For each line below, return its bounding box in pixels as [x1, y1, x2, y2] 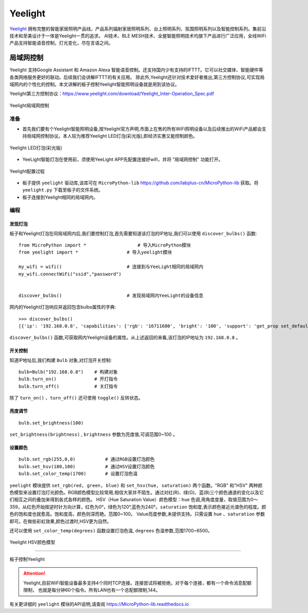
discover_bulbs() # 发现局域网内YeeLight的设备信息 [18, 293, 204, 298]
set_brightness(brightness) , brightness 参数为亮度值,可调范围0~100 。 [9, 431, 178, 437]
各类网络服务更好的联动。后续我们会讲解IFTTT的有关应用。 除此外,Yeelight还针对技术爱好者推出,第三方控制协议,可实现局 [9, 74, 265, 80]
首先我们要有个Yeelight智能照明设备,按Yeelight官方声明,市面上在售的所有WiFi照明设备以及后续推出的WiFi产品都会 [22, 126, 262, 132]
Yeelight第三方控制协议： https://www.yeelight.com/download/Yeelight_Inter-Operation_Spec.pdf [9, 90, 214, 97]
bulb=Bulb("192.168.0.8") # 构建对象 [18, 369, 118, 375]
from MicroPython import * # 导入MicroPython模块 [18, 242, 191, 248]
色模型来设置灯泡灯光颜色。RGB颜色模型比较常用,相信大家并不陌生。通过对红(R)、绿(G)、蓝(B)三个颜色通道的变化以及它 [9, 489, 264, 495]
